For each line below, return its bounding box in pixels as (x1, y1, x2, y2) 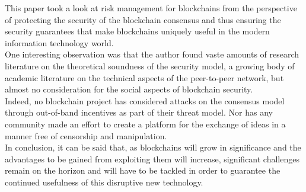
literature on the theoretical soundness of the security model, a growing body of (5, 59, 295, 72)
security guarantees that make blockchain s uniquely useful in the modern (5, 25, 270, 37)
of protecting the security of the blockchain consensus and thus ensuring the (5, 13, 281, 25)
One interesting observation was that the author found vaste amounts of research (5, 48, 299, 60)
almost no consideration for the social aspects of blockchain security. (5, 83, 253, 95)
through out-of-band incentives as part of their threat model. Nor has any (5, 106, 273, 119)
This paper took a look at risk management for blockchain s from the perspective (5, 2, 297, 14)
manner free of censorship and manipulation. (5, 129, 167, 142)
